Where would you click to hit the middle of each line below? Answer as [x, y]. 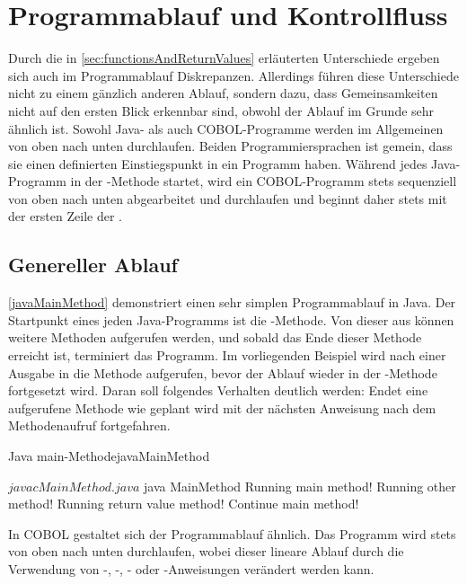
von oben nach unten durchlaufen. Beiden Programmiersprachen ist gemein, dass [230, 146]
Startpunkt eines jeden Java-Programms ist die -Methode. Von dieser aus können [231, 319]
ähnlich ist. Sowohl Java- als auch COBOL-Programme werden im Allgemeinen [226, 128]
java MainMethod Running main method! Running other [300, 486]
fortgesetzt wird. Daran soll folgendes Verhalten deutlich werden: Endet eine [218, 390]
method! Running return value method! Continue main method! [184, 504]
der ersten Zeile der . [65, 216]
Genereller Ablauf [93, 265]
